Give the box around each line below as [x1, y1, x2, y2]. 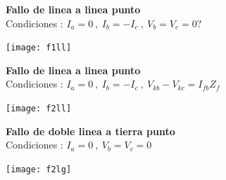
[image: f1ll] [6, 43, 72, 53]
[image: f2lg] [6, 164, 72, 174]
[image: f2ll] [6, 104, 72, 114]
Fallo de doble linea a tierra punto [6, 123, 175, 138]
